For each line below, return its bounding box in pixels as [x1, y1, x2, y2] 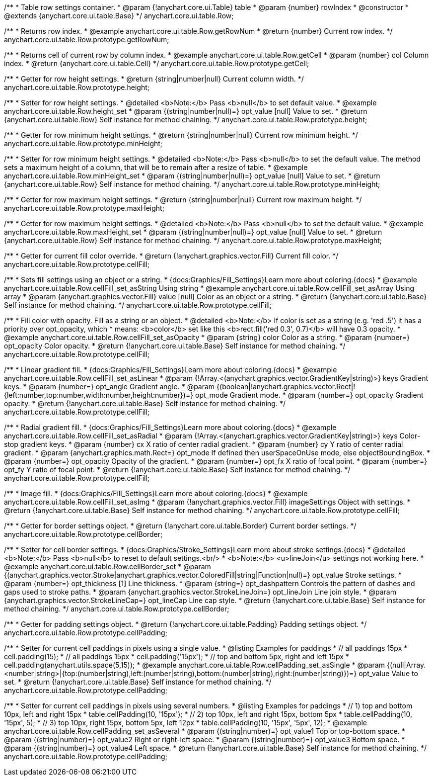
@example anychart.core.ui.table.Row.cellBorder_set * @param [4, 562, 211, 571]
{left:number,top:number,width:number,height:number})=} [4, 391, 194, 399]
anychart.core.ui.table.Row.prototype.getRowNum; [4, 35, 169, 44]
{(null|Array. [386, 661, 426, 669]
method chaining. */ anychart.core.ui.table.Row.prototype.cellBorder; [4, 605, 229, 613]
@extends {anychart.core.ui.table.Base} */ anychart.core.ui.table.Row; [4, 11, 234, 20]
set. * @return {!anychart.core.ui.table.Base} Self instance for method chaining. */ [4, 678, 272, 686]
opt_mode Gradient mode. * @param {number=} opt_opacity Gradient [195, 391, 424, 399]
